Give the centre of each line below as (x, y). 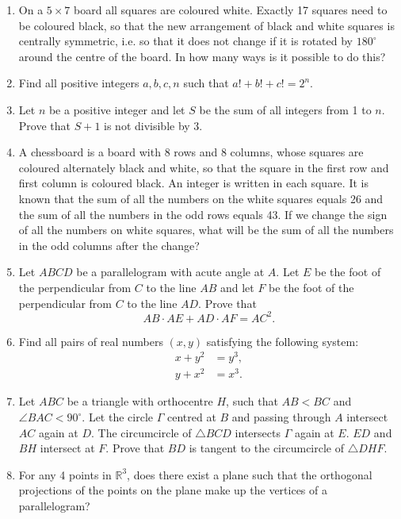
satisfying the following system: (283, 341)
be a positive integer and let (117, 109)
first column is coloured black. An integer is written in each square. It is (193, 183)
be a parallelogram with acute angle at (170, 272)
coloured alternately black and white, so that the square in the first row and (204, 167)
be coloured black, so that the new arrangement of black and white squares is (206, 25)
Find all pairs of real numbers (91, 341)
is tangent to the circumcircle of (267, 448)
